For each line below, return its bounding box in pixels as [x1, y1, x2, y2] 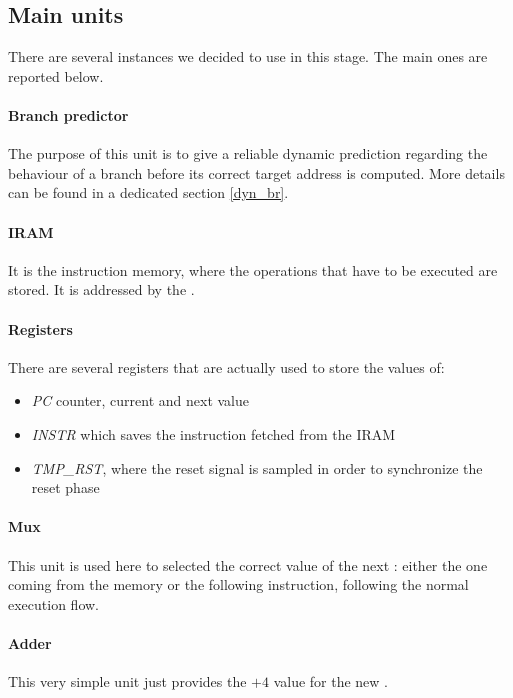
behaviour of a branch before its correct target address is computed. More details [8, 162, 505, 183]
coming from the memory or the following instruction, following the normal [8, 574, 469, 595]
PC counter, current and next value [31, 390, 250, 411]
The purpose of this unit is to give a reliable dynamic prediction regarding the [8, 143, 488, 164]
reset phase [31, 477, 100, 498]
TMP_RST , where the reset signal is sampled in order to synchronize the [31, 457, 483, 478]
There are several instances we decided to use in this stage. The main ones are [8, 46, 488, 67]
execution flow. [8, 593, 99, 614]
